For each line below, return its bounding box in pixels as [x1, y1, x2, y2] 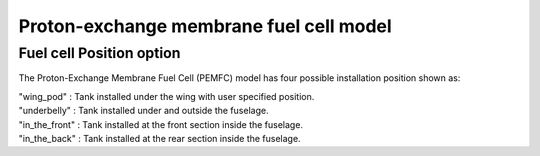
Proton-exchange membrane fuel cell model [18, 15, 392, 37]
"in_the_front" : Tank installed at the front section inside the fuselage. [18, 118, 304, 130]
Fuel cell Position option [18, 44, 181, 62]
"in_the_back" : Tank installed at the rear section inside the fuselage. [18, 132, 301, 144]
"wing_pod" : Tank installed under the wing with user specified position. [18, 90, 315, 102]
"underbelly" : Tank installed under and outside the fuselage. [18, 105, 269, 117]
